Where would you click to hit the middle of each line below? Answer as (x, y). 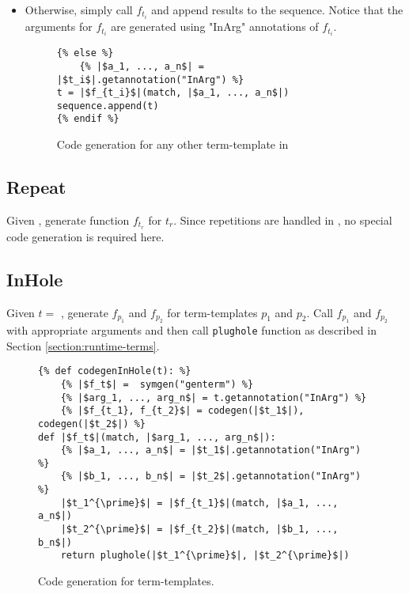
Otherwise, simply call (79, 9)
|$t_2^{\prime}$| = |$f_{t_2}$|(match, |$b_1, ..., (199, 530)
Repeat (36, 187)
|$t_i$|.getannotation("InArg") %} (150, 79)
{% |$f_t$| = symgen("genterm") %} (157, 384)
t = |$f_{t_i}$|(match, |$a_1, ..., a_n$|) (173, 93)
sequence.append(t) (108, 106)
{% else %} (85, 53)
